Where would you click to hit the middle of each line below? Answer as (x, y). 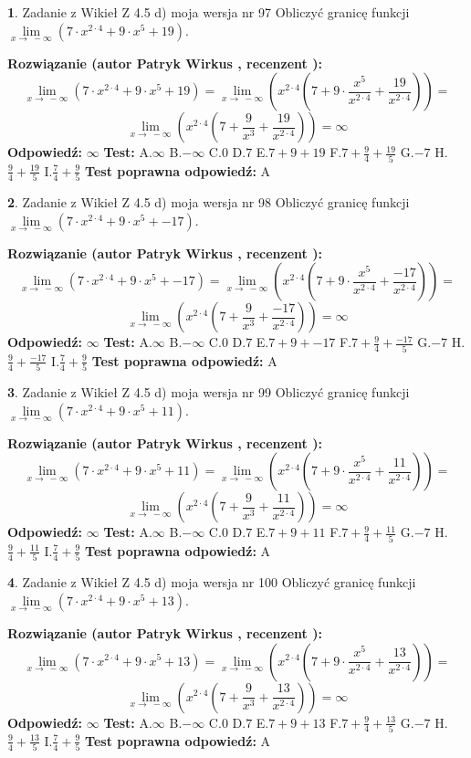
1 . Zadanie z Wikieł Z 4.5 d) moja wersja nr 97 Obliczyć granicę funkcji (209, 12)
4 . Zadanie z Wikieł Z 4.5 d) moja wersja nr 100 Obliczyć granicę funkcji (212, 582)
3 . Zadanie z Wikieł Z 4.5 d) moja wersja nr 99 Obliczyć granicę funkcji (209, 392)
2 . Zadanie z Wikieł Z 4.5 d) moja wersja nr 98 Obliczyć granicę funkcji (209, 202)
